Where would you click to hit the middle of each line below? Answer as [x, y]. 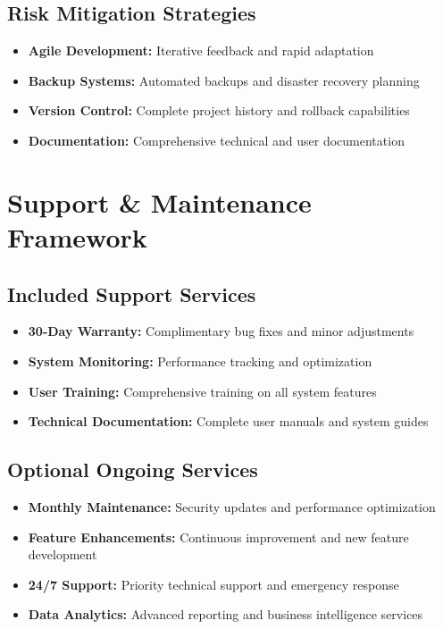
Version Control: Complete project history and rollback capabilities [219, 110]
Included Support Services [132, 294]
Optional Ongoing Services [133, 470]
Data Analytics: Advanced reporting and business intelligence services [226, 614]
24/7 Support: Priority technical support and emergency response [213, 584]
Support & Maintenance [159, 201]
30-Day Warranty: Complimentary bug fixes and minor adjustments [221, 331]
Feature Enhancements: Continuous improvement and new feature [218, 537]
